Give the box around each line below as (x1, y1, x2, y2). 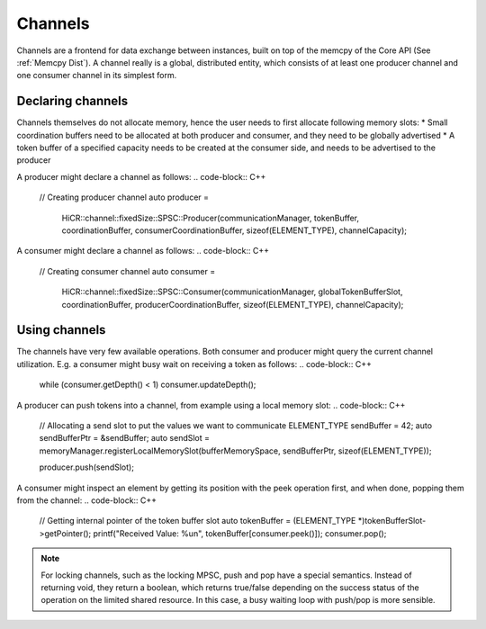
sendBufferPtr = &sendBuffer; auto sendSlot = (39, 433, 211, 444)
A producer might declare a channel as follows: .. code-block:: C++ (16, 171, 266, 182)
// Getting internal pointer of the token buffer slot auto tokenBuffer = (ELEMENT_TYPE (39, 516, 356, 526)
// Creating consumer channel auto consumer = (39, 265, 216, 276)
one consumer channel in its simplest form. (16, 70, 177, 81)
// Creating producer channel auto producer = (39, 192, 210, 202)
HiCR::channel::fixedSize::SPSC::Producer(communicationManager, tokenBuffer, (61, 212, 360, 223)
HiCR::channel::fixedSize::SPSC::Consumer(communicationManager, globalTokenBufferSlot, (61, 286, 403, 297)
